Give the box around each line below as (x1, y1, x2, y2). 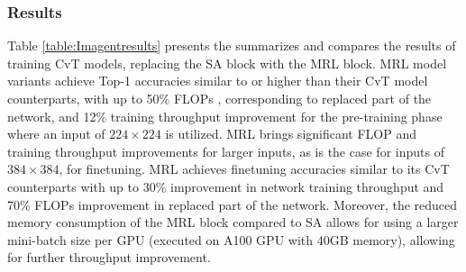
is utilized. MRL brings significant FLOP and (165, 124, 417, 143)
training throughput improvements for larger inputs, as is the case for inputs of (7, 141, 444, 160)
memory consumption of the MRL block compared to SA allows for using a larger (7, 213, 459, 231)
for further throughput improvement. (7, 248, 211, 267)
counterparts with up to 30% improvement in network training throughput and (7, 177, 444, 195)
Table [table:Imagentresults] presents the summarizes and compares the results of (7, 36, 456, 55)
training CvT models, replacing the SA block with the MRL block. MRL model (7, 53, 447, 72)
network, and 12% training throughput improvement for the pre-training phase (7, 106, 443, 125)
